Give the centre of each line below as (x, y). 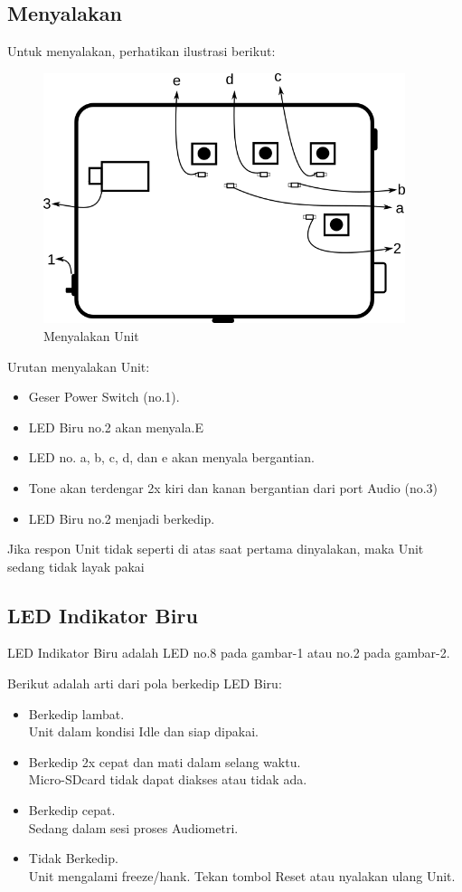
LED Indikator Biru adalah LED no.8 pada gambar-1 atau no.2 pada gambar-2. (229, 653)
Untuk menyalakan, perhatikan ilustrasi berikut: (141, 51)
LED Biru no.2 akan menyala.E (116, 427)
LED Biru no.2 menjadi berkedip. (122, 518)
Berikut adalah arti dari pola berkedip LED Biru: (145, 683)
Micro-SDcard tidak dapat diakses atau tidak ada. (168, 779)
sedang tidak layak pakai (76, 566)
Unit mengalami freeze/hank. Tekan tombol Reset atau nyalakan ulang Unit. (242, 875)
